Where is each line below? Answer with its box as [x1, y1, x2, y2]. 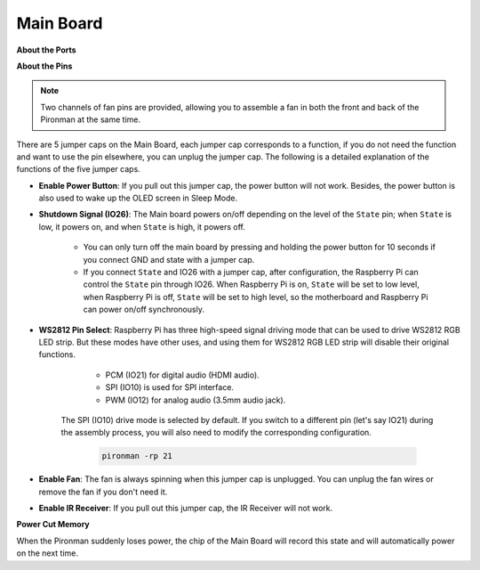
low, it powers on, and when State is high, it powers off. [38, 221, 246, 232]
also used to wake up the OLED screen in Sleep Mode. [38, 192, 238, 204]
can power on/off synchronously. [83, 304, 204, 315]
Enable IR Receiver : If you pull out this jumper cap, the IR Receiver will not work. [38, 503, 333, 514]
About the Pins [16, 61, 73, 71]
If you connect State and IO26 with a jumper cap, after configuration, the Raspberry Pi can [83, 267, 419, 278]
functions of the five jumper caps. [16, 164, 141, 175]
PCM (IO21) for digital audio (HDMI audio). [105, 370, 260, 380]
